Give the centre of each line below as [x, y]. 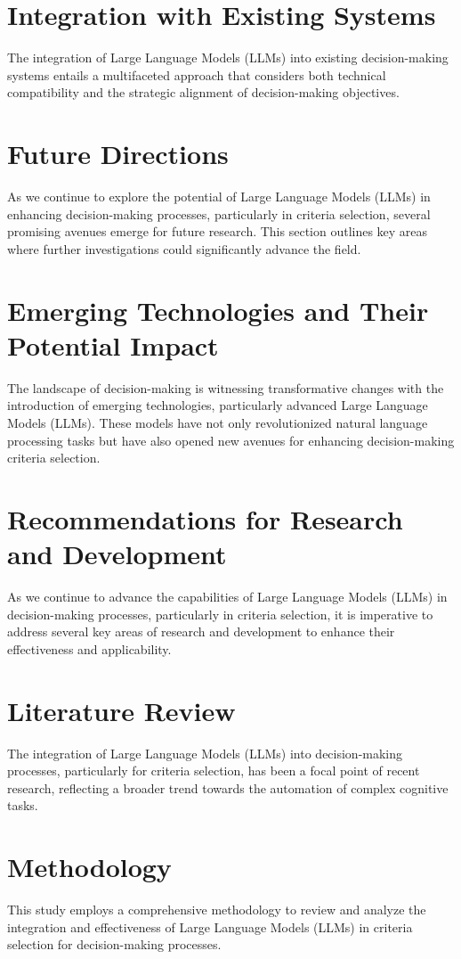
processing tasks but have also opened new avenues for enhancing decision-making [231, 440]
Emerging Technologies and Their [218, 310]
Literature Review [121, 710]
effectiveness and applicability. [89, 648]
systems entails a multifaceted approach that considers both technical [197, 74]
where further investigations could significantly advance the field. [184, 248]
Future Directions [118, 154]
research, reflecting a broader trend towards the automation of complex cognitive [228, 787]
